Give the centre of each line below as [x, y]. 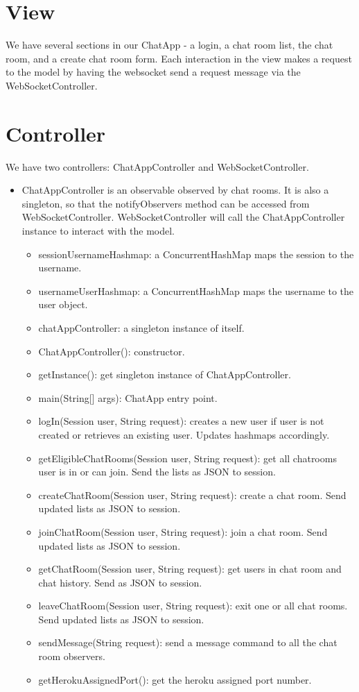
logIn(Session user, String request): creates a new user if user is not [181, 421]
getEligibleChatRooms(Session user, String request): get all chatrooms [187, 458]
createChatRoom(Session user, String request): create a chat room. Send [192, 495]
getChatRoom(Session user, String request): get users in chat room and [190, 569]
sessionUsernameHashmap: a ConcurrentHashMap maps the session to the [196, 254]
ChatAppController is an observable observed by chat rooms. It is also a [175, 190]
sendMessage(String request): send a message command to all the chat [188, 642]
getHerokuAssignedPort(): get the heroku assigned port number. [175, 679]
